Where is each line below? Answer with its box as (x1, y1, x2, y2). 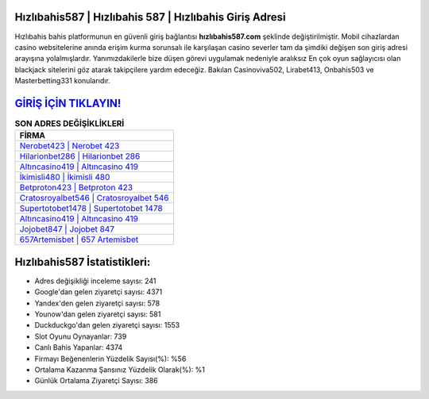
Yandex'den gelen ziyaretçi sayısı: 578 (34, 298, 160, 308)
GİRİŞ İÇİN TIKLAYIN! (14, 96, 122, 110)
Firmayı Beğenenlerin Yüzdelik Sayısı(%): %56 (34, 354, 187, 363)
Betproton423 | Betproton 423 (19, 182, 133, 194)
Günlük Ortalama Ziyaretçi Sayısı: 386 (34, 376, 158, 386)
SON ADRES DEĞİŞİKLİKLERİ (14, 118, 125, 129)
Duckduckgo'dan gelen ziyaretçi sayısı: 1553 (34, 320, 180, 330)
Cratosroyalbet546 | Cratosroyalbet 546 (19, 193, 170, 204)
